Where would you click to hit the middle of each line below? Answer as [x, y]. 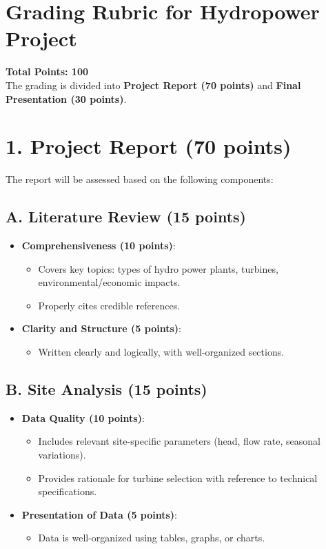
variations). [62, 454]
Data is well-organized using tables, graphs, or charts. [152, 538]
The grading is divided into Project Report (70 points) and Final [153, 85]
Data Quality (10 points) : [83, 417]
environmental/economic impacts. [109, 282]
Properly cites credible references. [109, 305]
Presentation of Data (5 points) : [100, 514]
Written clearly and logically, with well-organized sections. [161, 351]
